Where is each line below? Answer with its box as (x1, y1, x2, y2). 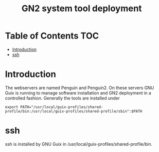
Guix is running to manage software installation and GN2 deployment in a (5, 90, 152, 95)
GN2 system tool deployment (21, 3, 142, 14)
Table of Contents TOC (5, 30, 99, 41)
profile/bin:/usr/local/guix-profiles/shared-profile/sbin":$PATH (5, 109, 142, 114)
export (5, 104, 18, 110)
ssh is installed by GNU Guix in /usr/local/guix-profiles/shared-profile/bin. (5, 141, 153, 147)
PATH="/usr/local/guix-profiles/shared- (20, 104, 104, 110)
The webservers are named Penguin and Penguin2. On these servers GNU (5, 85, 154, 91)
